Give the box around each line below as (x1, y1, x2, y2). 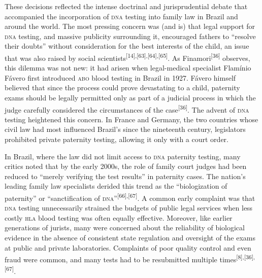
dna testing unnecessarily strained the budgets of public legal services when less (5, 202, 253, 213)
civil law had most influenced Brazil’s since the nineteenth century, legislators (5, 124, 246, 134)
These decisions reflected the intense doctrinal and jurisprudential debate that (5, 1, 248, 11)
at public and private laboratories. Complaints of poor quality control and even (5, 242, 251, 253)
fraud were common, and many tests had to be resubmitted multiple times (5, 254, 237, 264)
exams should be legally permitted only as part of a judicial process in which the (5, 92, 256, 102)
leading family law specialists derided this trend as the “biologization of (5, 181, 227, 191)
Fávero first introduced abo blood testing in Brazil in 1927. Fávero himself (5, 72, 236, 83)
